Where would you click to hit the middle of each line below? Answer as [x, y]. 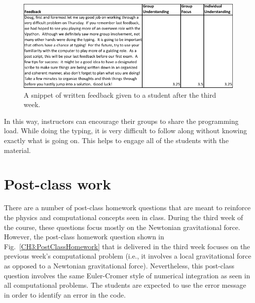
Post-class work [57, 184]
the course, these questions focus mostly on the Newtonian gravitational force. [122, 227]
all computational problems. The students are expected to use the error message [125, 285]
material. [18, 150]
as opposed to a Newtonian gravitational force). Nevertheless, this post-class [119, 265]
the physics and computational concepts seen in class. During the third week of [124, 217]
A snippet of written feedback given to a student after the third [120, 95]
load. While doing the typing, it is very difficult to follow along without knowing [126, 131]
